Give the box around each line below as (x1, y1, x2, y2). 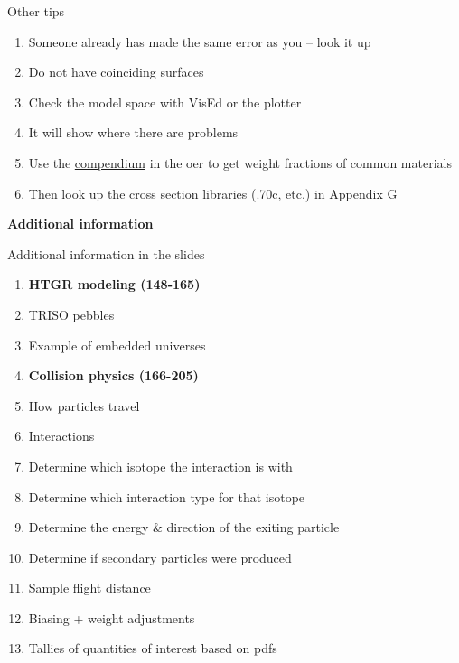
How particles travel (28, 396, 140, 415)
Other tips (7, 2, 65, 20)
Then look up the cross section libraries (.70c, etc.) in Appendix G (28, 183, 398, 202)
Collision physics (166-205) (28, 366, 199, 385)
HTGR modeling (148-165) (28, 275, 201, 294)
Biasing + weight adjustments (28, 608, 195, 627)
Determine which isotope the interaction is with (28, 456, 293, 475)
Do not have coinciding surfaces (28, 62, 204, 81)
